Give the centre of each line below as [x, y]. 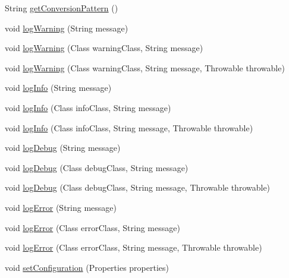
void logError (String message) [61, 207]
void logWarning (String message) [67, 28]
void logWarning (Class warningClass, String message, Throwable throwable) [145, 67]
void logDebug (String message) [63, 148]
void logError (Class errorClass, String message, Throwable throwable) [133, 247]
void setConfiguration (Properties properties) [87, 267]
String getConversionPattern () [62, 8]
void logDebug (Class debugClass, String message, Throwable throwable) [138, 187]
